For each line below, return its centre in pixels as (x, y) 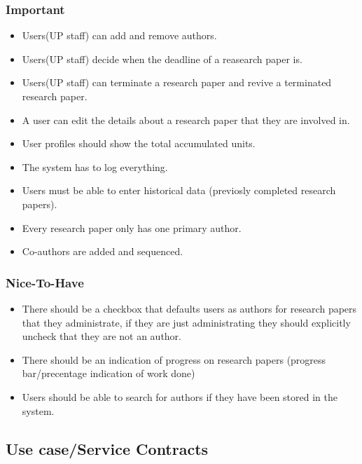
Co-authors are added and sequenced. (103, 251)
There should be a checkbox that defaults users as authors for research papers (189, 308)
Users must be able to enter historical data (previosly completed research (179, 190)
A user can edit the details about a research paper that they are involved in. (186, 120)
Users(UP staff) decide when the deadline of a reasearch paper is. (162, 59)
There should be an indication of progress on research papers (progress (174, 359)
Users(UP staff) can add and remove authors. (119, 35)
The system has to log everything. (95, 166)
